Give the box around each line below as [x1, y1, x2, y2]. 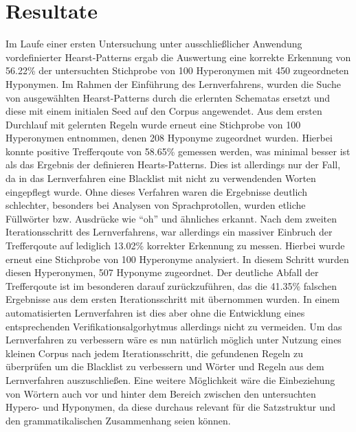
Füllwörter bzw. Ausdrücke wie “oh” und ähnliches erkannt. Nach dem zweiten [5, 211, 337, 225]
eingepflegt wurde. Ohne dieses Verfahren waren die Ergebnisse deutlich [5, 184, 307, 198]
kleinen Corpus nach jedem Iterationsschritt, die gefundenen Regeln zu [5, 345, 303, 360]
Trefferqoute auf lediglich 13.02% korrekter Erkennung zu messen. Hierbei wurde [5, 238, 345, 253]
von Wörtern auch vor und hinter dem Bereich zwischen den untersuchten [5, 386, 316, 400]
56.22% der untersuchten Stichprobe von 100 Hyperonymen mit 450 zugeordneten [5, 63, 349, 78]
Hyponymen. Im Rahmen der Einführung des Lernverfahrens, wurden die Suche [5, 76, 341, 91]
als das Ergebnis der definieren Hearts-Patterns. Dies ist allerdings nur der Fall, [5, 157, 341, 172]
